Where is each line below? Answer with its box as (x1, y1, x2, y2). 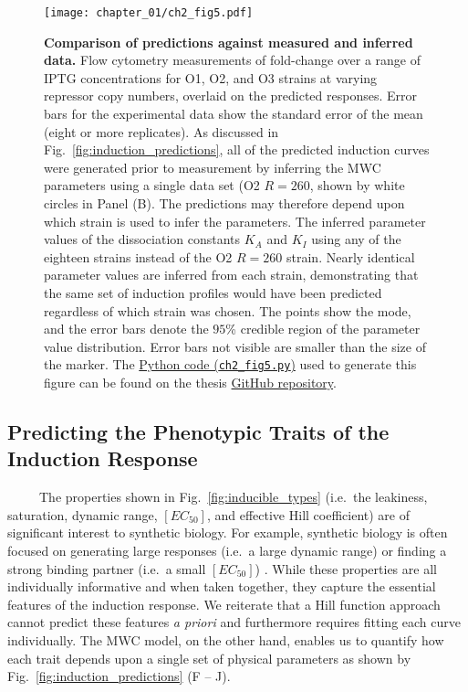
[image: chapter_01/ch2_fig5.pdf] (44, 6, 254, 19)
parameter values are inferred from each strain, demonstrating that (44, 265, 419, 284)
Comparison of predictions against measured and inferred (44, 32, 413, 51)
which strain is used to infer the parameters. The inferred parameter (44, 211, 426, 230)
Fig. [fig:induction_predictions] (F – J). (7, 666, 231, 686)
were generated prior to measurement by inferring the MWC (44, 157, 381, 176)
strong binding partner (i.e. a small (7, 559, 206, 578)
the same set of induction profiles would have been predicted (44, 282, 382, 302)
